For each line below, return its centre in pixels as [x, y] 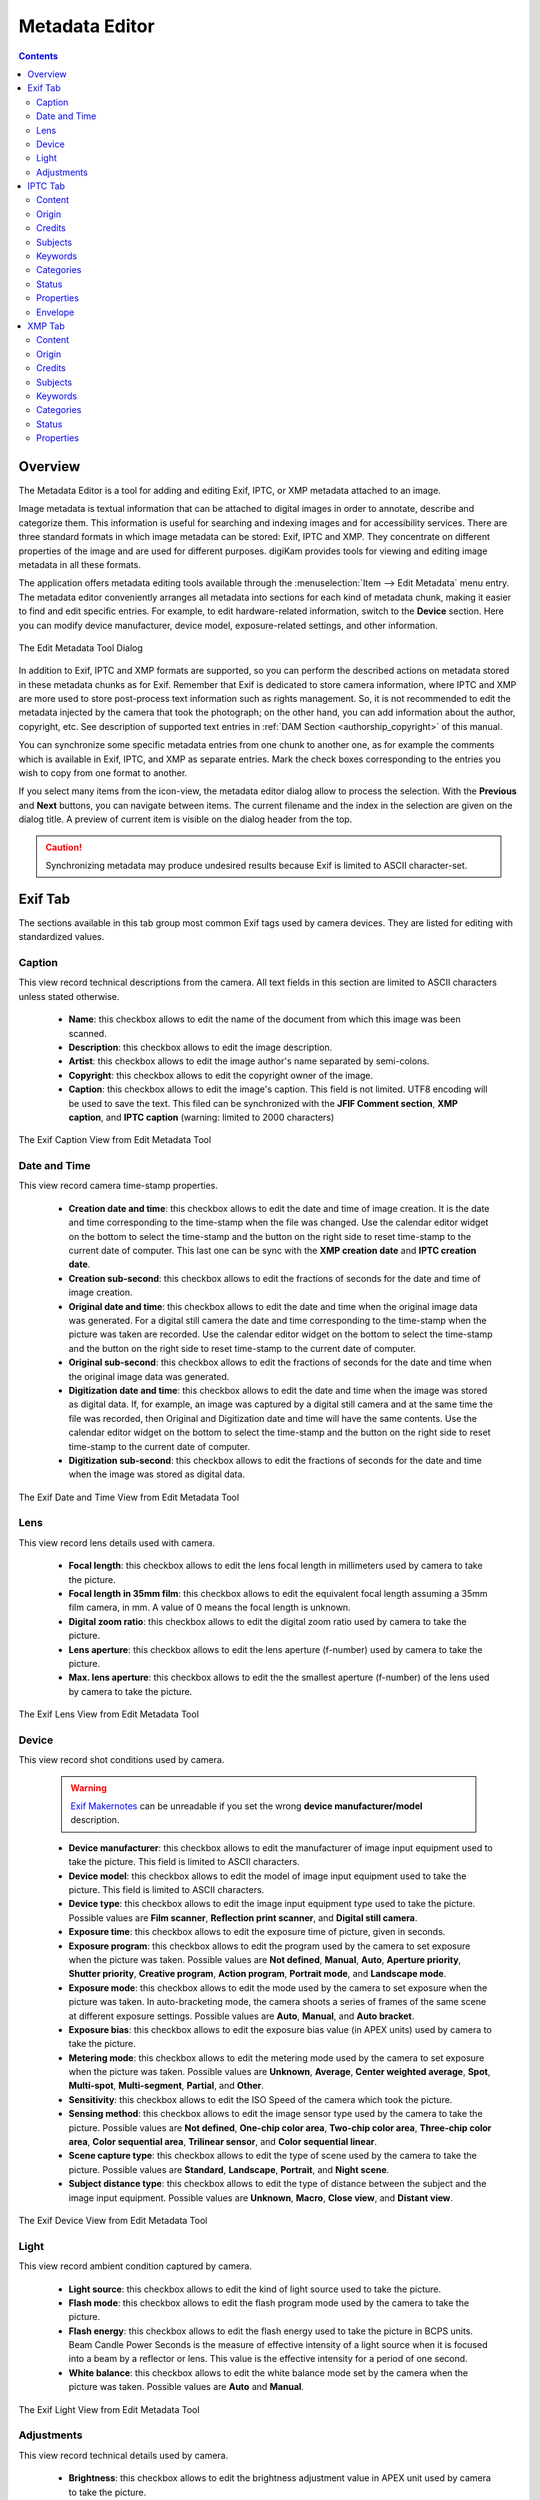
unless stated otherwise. [69, 996]
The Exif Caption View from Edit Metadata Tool [115, 1140]
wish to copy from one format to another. [103, 773]
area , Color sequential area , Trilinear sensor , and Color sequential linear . [223, 2142]
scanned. [87, 1033]
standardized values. [61, 937]
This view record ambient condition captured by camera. [135, 2266]
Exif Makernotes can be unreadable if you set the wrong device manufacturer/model [246, 1806]
